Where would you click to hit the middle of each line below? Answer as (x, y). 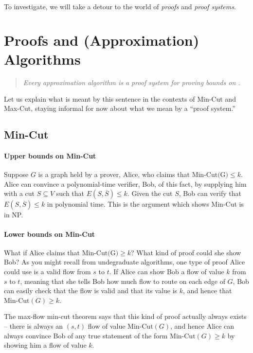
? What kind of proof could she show (186, 252)
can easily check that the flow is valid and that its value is (91, 291)
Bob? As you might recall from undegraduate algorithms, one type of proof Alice (125, 262)
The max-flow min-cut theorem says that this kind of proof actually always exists (125, 316)
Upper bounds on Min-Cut (50, 156)
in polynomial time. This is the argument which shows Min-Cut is (145, 204)
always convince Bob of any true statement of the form (86, 335)
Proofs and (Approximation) (102, 40)
